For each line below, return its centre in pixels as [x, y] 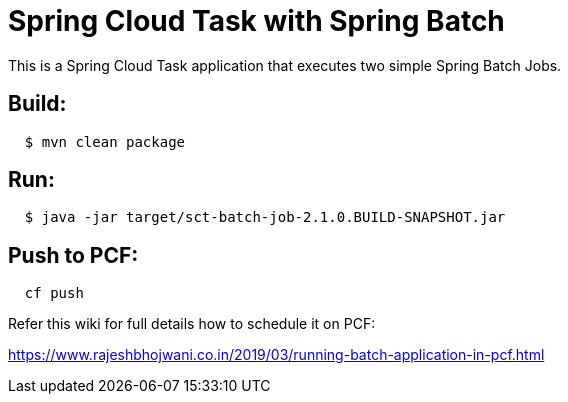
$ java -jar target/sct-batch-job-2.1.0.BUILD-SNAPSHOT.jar [265, 217]
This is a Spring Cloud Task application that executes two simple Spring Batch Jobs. [285, 65]
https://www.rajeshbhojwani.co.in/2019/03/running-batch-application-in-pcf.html [276, 355]
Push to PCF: [73, 255]
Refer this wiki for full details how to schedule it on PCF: [192, 324]
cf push [54, 293]
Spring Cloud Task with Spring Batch [256, 21]
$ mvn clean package [105, 141]
